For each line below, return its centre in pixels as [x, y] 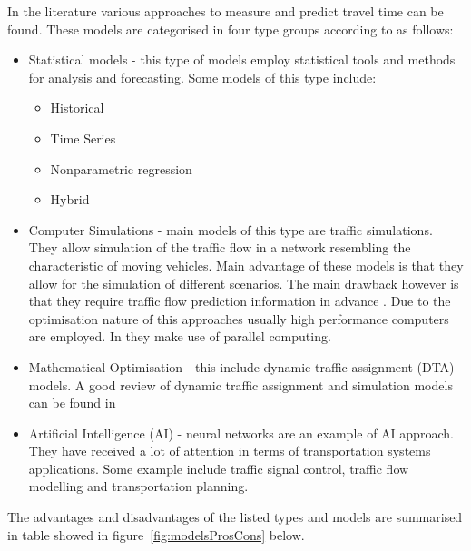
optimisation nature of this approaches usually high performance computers [239, 318]
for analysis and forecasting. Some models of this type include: [202, 77]
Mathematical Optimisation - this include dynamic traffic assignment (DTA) [241, 366]
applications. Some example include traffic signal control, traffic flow [219, 468]
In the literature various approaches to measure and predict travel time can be [226, 11]
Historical [77, 108]
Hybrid [70, 199]
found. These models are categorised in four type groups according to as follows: [231, 29]
